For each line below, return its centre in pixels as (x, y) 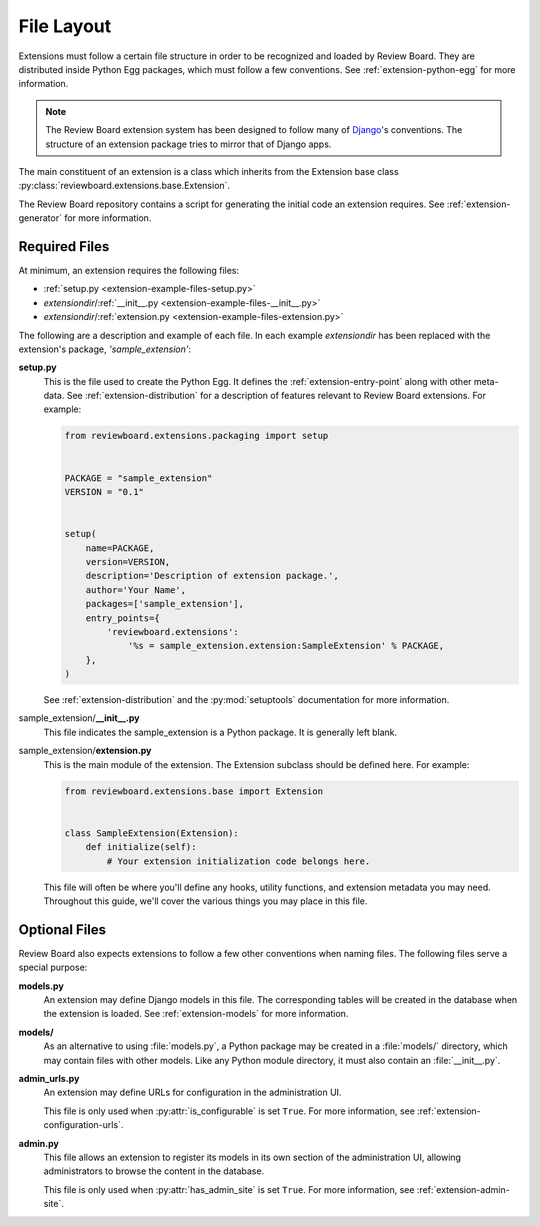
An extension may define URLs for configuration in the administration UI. (192, 1092)
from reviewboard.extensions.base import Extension (194, 791)
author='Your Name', (136, 589)
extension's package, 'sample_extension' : (105, 349)
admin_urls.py (49, 1078)
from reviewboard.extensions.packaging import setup (196, 436)
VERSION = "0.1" (104, 492)
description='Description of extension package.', (212, 576)
